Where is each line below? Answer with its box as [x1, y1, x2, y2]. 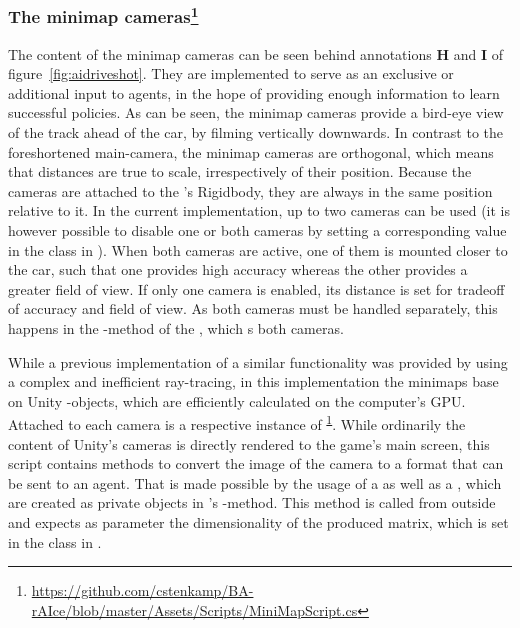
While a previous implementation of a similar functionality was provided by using [8, 351, 508, 372]
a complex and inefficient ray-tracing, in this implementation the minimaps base [8, 371, 499, 392]
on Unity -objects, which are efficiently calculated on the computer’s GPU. [8, 390, 466, 411]
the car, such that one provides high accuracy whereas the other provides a [8, 259, 468, 280]
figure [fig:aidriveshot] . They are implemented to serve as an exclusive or [8, 63, 454, 84]
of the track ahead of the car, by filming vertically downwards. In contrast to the [8, 122, 504, 143]
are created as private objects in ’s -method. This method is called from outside [8, 492, 496, 513]
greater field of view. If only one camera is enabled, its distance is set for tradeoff [8, 278, 505, 299]
